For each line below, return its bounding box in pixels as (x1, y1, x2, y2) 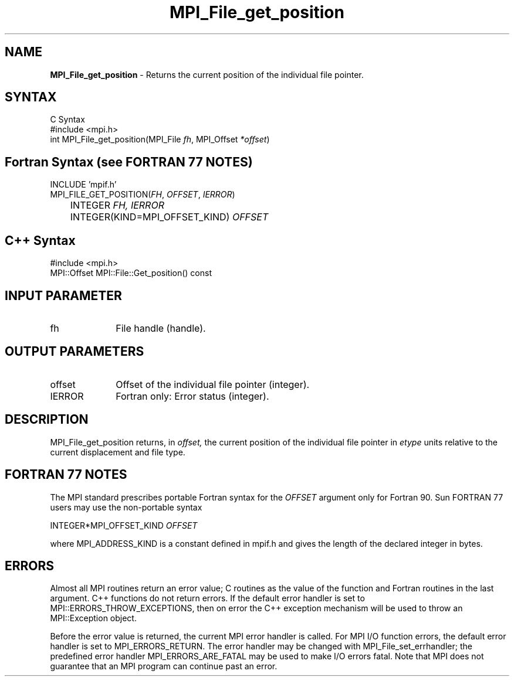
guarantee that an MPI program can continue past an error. (50, 661, 278, 672)
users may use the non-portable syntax (50, 502, 202, 512)
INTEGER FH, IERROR (70, 199, 164, 212)
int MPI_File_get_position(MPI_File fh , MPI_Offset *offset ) (50, 134, 270, 145)
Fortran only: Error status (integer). (116, 390, 269, 402)
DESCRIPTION (5, 412, 89, 427)
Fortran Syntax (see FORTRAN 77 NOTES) (5, 154, 253, 169)
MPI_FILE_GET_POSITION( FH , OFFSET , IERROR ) (50, 189, 235, 200)
